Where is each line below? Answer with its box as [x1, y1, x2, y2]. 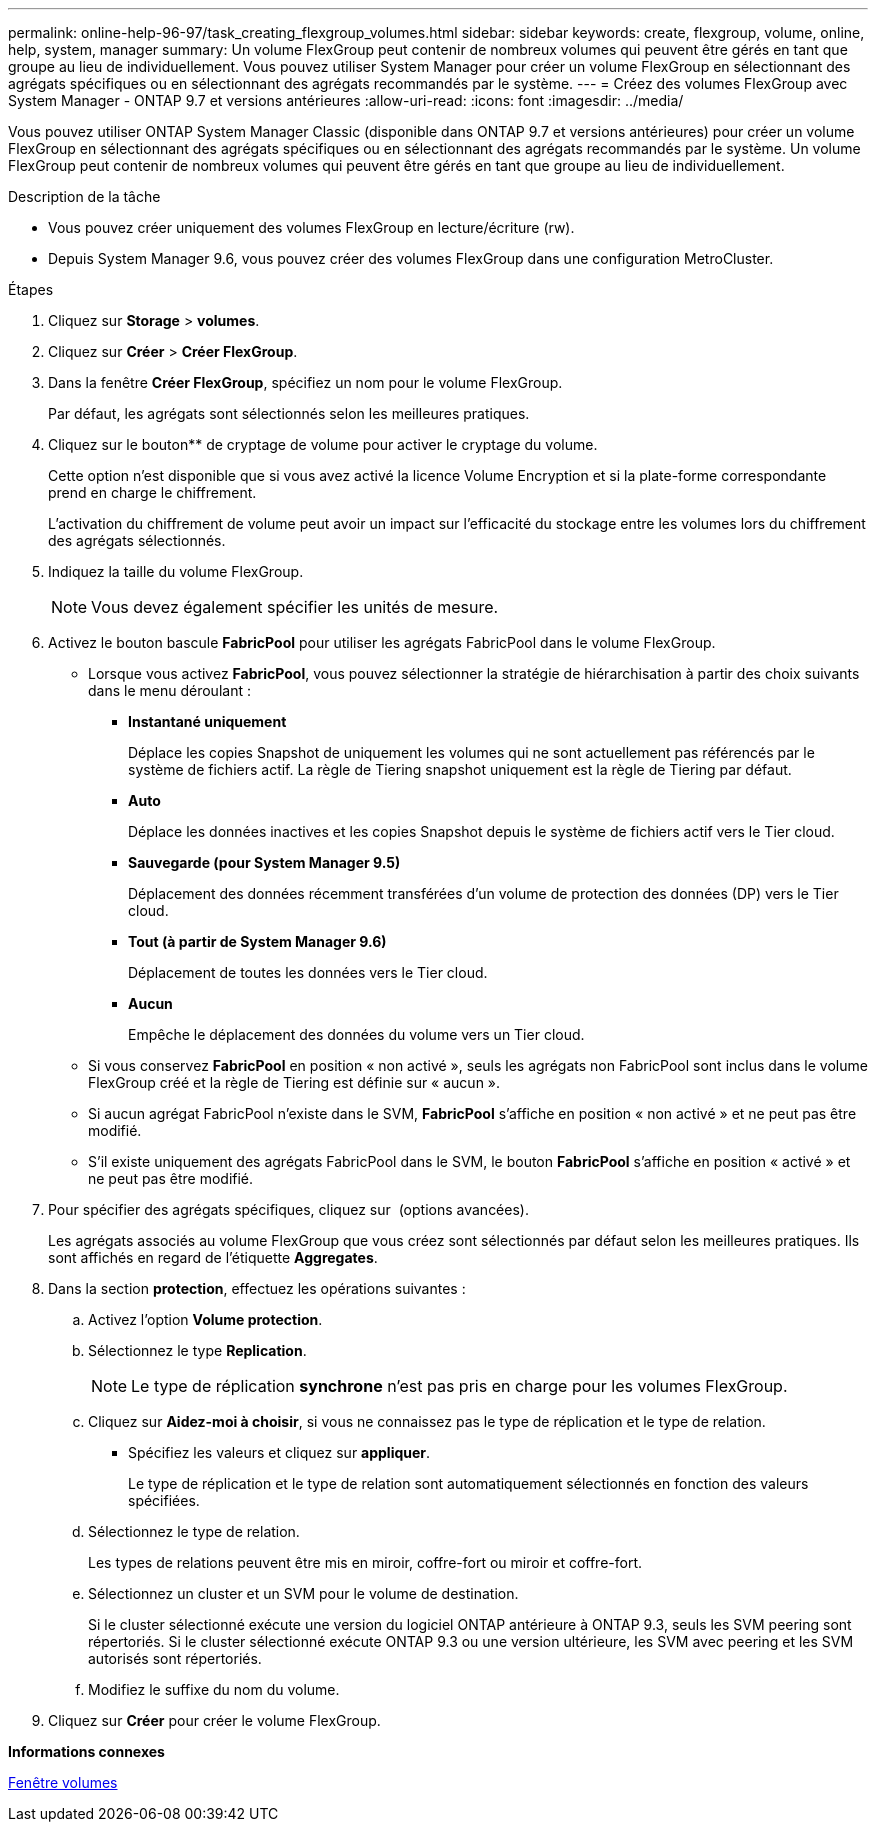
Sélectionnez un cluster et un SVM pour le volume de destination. [88, 1585, 519, 1602]
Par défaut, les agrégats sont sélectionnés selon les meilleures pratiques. [48, 405, 530, 422]
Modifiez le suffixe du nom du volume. [88, 1681, 340, 1698]
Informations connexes [8, 1743, 165, 1760]
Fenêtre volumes [8, 1774, 118, 1791]
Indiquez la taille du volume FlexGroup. [48, 563, 304, 580]
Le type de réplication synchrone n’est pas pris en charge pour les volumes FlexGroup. [131, 1376, 788, 1396]
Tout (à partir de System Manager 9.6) [128, 933, 387, 950]
